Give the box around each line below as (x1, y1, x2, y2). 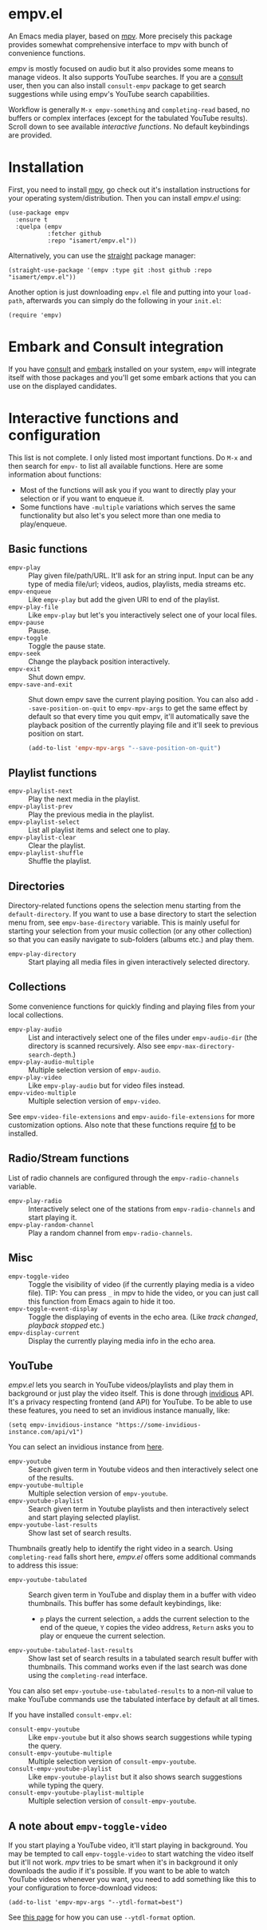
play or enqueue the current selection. (39, 1631, 166, 1640)
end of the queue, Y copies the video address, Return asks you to (39, 1623, 254, 1632)
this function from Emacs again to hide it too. (28, 1297, 175, 1306)
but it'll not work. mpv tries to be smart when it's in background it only (8, 1857, 238, 1868)
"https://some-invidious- (115, 1421, 202, 1429)
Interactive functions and (8, 410, 179, 427)
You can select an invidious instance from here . (8, 1442, 165, 1452)
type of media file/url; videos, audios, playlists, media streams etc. (28, 579, 246, 589)
